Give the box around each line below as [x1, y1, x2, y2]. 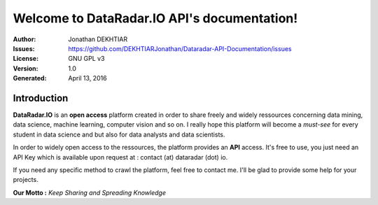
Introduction [13, 92, 69, 104]
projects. [13, 176, 38, 184]
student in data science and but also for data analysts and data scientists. [13, 130, 225, 139]
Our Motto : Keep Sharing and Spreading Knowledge [13, 188, 166, 197]
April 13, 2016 [68, 74, 108, 83]
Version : [13, 64, 38, 73]
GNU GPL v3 [68, 55, 105, 63]
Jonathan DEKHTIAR [68, 35, 128, 43]
